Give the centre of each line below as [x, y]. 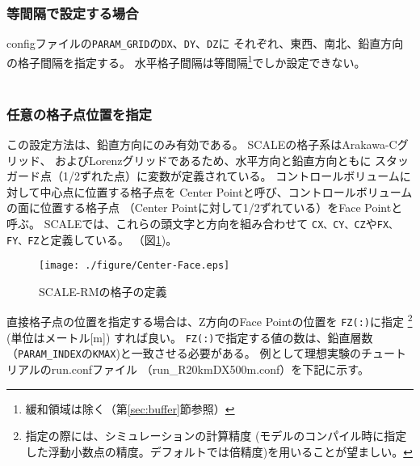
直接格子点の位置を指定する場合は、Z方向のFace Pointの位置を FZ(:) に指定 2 [210, 320]
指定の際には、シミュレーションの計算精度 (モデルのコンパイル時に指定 [216, 436]
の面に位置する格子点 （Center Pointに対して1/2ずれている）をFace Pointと [205, 208]
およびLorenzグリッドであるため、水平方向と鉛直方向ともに [213, 160]
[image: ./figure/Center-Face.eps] [134, 266]
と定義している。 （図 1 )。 [108, 239]
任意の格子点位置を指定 [79, 114]
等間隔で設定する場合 [73, 13]
